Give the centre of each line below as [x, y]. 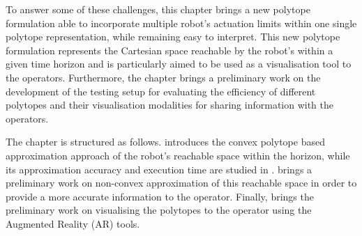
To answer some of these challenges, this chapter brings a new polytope [158, 9]
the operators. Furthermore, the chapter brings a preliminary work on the [163, 77]
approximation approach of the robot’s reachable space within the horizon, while [178, 155]
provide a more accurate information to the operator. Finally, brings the [160, 196]
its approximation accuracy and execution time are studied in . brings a [159, 169]
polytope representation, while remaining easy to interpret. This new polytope [173, 37]
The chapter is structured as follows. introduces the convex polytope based [165, 142]
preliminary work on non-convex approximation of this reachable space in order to [181, 183]
